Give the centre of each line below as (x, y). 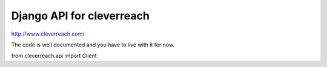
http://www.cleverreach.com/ (48, 34)
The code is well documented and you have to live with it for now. (93, 45)
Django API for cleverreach (80, 16)
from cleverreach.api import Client (54, 56)
